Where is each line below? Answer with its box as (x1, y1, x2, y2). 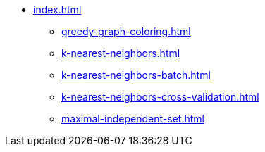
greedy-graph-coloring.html (61, 25, 191, 37)
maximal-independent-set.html (61, 113, 204, 125)
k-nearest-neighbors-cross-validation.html (61, 91, 259, 103)
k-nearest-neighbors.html (61, 47, 180, 59)
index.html (33, 4, 82, 15)
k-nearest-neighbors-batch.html (61, 69, 211, 81)
